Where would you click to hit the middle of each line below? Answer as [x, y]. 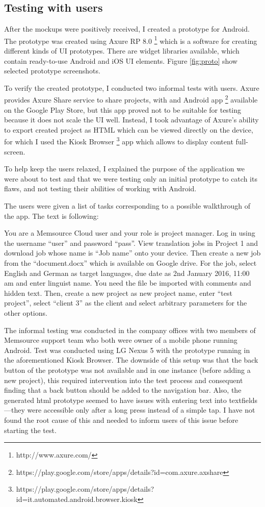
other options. [26, 313]
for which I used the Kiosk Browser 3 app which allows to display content [119, 141]
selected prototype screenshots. [52, 71]
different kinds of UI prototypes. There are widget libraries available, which [122, 51]
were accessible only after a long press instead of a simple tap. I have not [141, 410]
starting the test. [30, 430]
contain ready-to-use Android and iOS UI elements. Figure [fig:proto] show [121, 60]
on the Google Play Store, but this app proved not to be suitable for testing [123, 109]
